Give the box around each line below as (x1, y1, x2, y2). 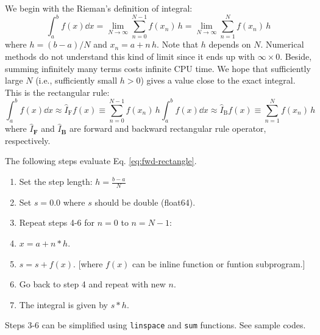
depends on (208, 38, 251, 51)
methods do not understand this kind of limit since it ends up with (5, 50, 255, 63)
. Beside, (280, 50, 312, 63)
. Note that (157, 38, 199, 51)
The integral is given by (19, 298, 108, 311)
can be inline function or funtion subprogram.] (132, 257, 305, 270)
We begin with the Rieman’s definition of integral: (5, 2, 193, 14)
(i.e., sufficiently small (35, 74, 118, 87)
